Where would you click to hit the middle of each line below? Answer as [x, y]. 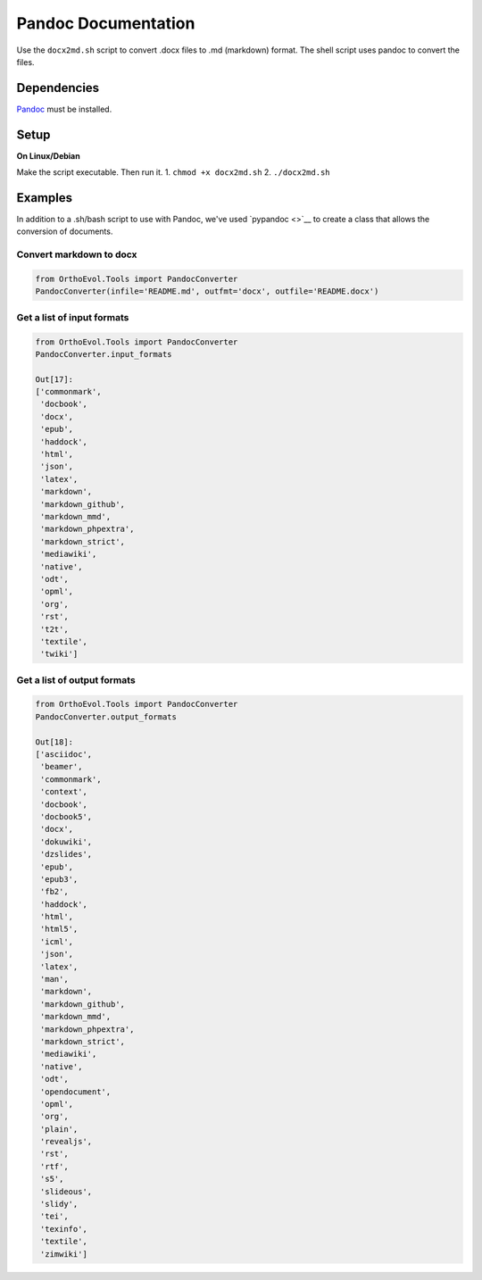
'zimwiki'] [64, 1254]
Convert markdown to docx [77, 254]
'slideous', [66, 1191]
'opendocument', [76, 1092]
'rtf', [54, 1166]
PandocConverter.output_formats [106, 717]
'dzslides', [66, 854]
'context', [64, 792]
